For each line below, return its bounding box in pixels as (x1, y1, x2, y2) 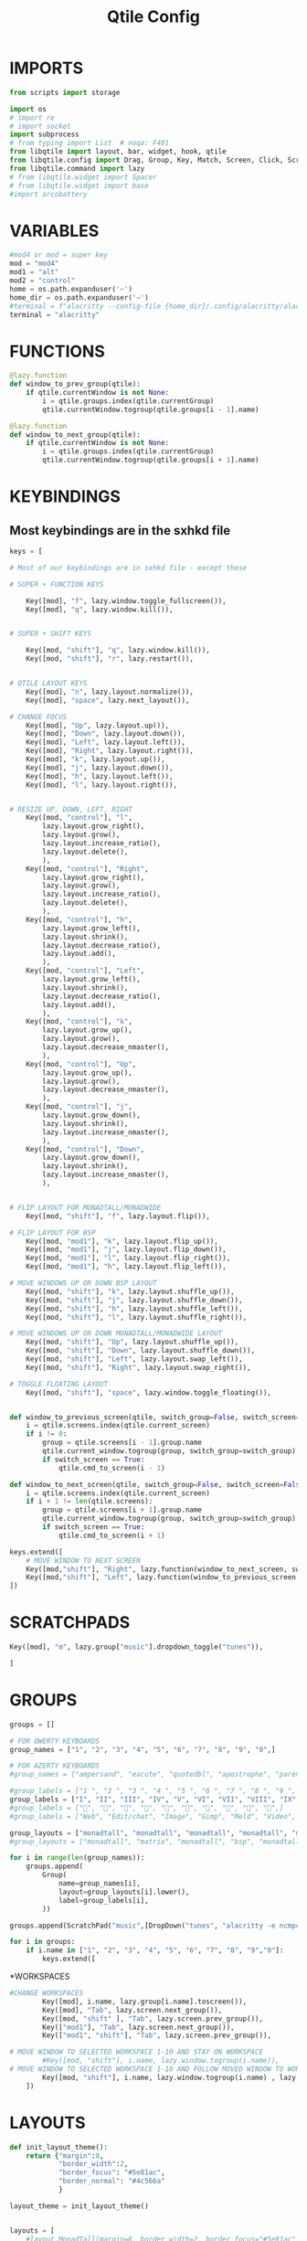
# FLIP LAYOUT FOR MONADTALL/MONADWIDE (9, 1203, 162, 1212)
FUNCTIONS (9, 341, 105, 362)
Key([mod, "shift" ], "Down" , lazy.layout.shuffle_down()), (26, 1346, 256, 1355)
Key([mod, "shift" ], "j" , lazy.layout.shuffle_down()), (26, 1295, 244, 1304)
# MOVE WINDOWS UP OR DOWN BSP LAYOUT (9, 1279, 157, 1288)
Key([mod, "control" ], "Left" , (26, 966, 145, 975)
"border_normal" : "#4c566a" (58, 2177, 166, 2186)
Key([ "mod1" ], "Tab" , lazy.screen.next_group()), (42, 2023, 235, 2032)
